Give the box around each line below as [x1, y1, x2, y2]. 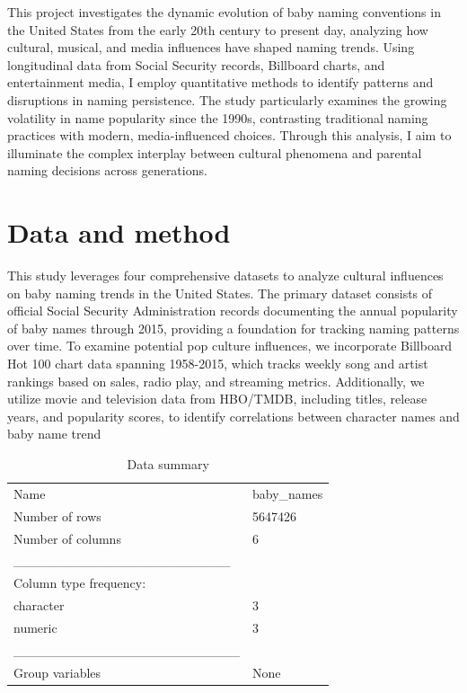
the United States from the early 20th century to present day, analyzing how [7, 20, 428, 39]
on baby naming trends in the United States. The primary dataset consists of [7, 283, 433, 302]
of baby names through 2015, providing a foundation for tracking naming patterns [7, 318, 460, 337]
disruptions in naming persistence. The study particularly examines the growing [7, 90, 447, 109]
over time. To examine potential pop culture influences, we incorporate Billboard [7, 336, 453, 355]
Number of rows [13, 506, 101, 525]
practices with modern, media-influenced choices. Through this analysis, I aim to [7, 126, 452, 145]
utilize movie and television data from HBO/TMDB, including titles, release [7, 389, 427, 408]
